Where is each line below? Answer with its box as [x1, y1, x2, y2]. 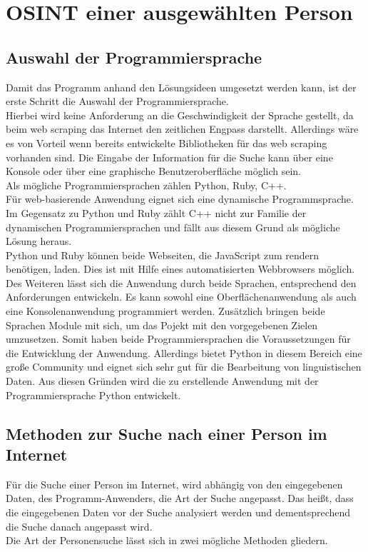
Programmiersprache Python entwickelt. [6, 387, 181, 402]
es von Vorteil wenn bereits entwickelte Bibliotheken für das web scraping [6, 135, 327, 150]
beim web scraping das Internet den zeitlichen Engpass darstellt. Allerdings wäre [6, 121, 359, 136]
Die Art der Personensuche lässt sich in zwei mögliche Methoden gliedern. [6, 533, 328, 548]
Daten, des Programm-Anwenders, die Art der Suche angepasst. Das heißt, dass [6, 491, 354, 506]
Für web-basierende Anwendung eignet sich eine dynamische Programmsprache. [6, 191, 354, 206]
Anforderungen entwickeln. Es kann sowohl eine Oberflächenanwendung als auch [6, 289, 357, 304]
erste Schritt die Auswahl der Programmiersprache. [6, 94, 229, 109]
